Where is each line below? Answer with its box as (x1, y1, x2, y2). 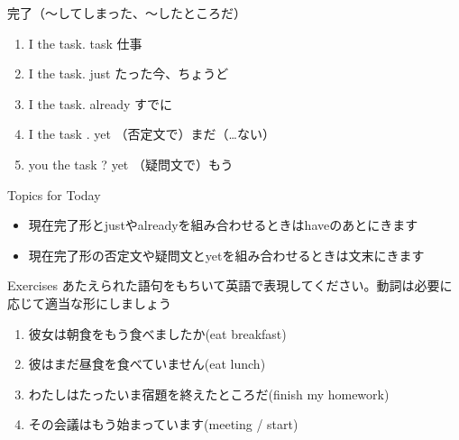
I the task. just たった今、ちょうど (28, 64, 229, 83)
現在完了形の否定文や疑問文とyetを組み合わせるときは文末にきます (28, 245, 425, 264)
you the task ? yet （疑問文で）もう (28, 154, 234, 173)
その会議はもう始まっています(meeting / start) (28, 415, 298, 434)
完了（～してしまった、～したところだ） (7, 4, 247, 22)
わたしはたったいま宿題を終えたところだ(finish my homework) (28, 384, 390, 403)
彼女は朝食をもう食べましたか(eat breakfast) (28, 324, 287, 343)
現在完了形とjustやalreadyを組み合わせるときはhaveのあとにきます (28, 215, 418, 234)
